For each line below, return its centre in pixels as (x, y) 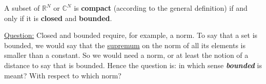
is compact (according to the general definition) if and (161, 8)
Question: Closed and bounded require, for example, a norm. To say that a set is (131, 35)
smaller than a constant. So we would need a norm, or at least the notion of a (126, 55)
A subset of (22, 8)
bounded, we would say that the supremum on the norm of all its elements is (125, 45)
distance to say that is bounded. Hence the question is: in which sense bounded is (133, 65)
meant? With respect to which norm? (63, 75)
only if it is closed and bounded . (58, 18)
